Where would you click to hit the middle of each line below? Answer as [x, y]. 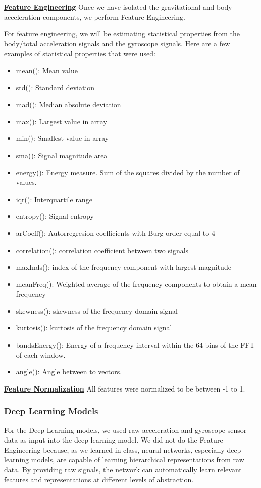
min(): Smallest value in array [62, 138]
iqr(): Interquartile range [54, 199]
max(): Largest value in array [61, 121]
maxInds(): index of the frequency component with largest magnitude [123, 267]
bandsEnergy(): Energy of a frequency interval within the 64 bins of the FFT [135, 345]
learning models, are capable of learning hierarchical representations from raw [124, 459]
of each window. [41, 354]
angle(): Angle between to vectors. [69, 372]
